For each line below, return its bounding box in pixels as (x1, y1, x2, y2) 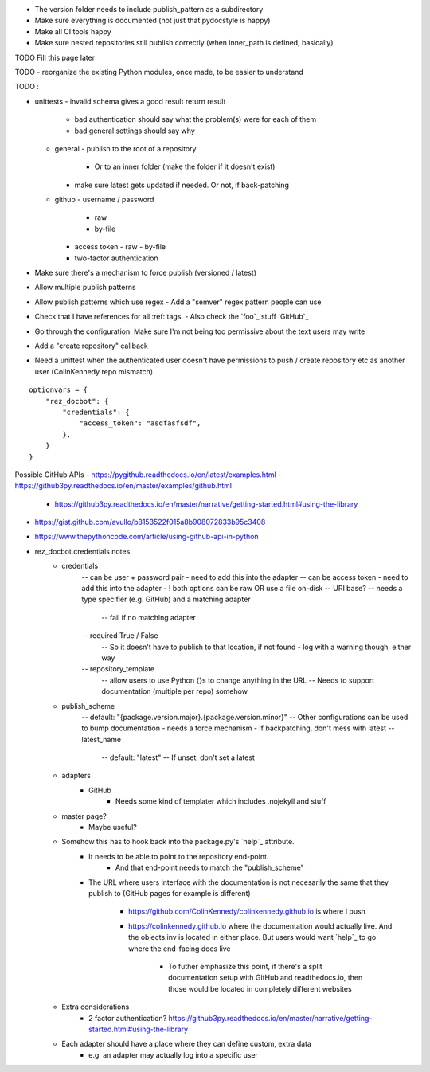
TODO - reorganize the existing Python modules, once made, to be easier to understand (14, 67, 304, 76)
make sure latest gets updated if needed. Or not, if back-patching (74, 180, 290, 190)
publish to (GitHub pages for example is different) (88, 889, 251, 898)
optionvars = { (29, 385, 88, 394)
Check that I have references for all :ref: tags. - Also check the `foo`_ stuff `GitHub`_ (34, 311, 309, 322)
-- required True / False (81, 631, 158, 640)
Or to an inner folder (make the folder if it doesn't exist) (94, 162, 276, 171)
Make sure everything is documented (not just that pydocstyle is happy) (34, 16, 271, 25)
